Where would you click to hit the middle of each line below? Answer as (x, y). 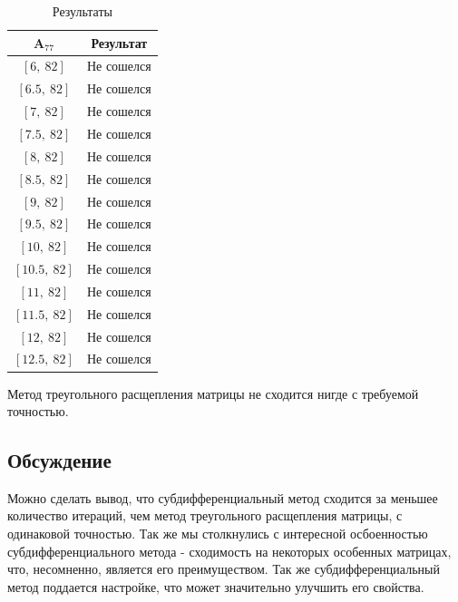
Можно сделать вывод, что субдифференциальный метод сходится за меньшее (223, 497)
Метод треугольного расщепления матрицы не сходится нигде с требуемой (213, 393)
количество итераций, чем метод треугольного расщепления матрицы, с (205, 515)
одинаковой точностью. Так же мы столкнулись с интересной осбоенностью (218, 534)
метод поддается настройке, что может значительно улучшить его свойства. (216, 586)
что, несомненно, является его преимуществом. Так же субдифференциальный (224, 569)
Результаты (82, 11)
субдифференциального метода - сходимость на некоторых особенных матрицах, (229, 551)
